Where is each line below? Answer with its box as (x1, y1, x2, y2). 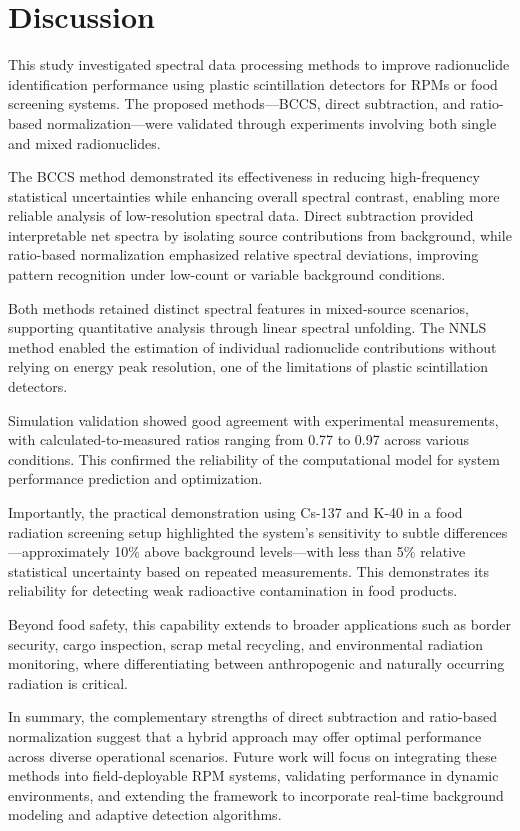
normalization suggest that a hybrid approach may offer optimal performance (8, 725, 482, 746)
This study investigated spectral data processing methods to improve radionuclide (8, 54, 510, 75)
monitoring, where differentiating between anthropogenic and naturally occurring (8, 653, 505, 674)
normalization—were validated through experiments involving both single (46, 112, 497, 133)
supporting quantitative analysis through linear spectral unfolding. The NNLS (8, 317, 487, 338)
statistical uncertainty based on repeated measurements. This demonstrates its (8, 560, 490, 581)
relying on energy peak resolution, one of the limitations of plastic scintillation (8, 356, 488, 377)
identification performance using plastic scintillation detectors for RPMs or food (8, 73, 498, 94)
